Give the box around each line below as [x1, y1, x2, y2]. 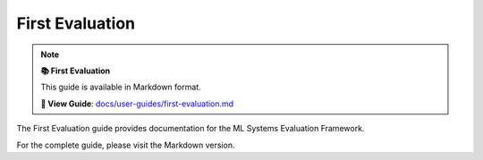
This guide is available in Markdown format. [40, 81, 201, 93]
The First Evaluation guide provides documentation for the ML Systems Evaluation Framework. [16, 123, 365, 134]
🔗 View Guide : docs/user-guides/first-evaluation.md [40, 98, 234, 109]
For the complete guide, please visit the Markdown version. [16, 139, 235, 150]
